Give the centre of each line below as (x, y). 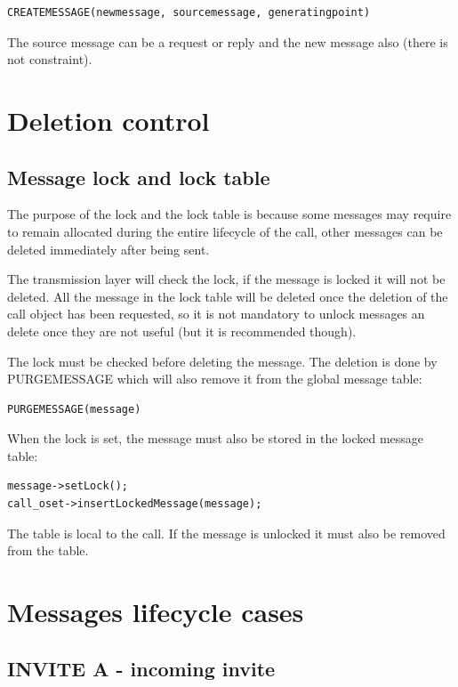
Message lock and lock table (139, 177)
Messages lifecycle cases (156, 612)
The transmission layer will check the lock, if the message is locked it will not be (226, 279)
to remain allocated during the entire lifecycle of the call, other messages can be (225, 231)
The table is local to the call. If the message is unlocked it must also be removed (226, 533)
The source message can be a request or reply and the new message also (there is (228, 41)
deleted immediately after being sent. (108, 249)
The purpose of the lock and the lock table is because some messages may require (229, 214)
